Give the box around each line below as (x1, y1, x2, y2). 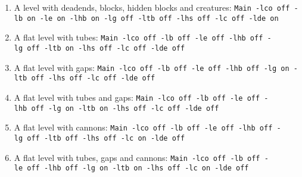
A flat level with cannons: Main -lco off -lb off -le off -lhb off (14, 121, 273, 133)
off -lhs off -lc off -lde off (31, 74, 155, 83)
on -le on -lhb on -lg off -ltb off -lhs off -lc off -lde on (27, 14, 279, 23)
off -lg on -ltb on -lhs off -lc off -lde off (31, 104, 219, 113)
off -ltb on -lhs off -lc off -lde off (27, 44, 185, 52)
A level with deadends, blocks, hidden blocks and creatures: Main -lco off (14, 1, 290, 13)
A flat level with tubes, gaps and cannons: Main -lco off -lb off (14, 151, 260, 163)
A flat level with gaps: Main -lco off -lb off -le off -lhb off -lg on (14, 61, 289, 73)
